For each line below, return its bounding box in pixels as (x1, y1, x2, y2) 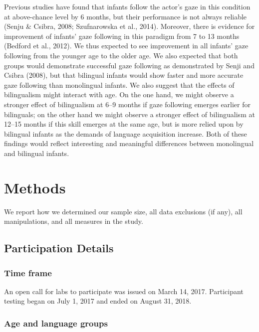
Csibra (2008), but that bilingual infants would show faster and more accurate (4, 70, 244, 80)
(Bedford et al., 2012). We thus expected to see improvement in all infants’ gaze (4, 40, 249, 51)
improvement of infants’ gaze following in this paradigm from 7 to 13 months (4, 30, 240, 41)
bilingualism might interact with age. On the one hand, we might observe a (4, 89, 234, 100)
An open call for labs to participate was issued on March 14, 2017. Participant (4, 286, 244, 296)
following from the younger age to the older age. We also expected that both (4, 50, 238, 60)
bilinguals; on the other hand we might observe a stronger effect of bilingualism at (4, 109, 255, 119)
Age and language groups (4, 317, 108, 329)
